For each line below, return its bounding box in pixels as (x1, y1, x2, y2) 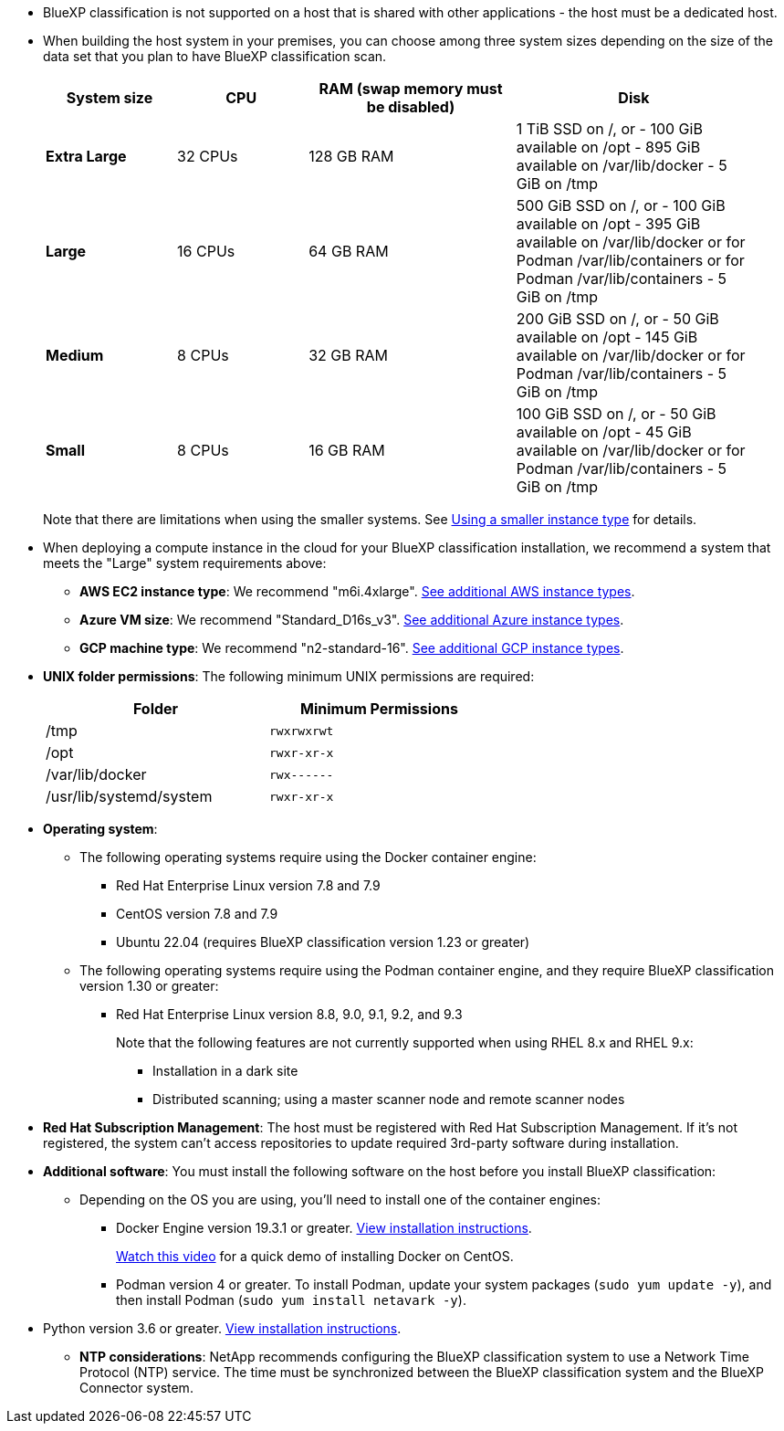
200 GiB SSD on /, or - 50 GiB (516, 310, 719, 328)
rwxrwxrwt (269, 723, 334, 738)
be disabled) (366, 98, 455, 116)
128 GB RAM (308, 147, 394, 165)
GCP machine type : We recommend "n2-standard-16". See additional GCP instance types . (79, 640, 624, 656)
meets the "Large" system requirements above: (43, 555, 327, 571)
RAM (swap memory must (319, 79, 503, 98)
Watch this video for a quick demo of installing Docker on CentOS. (116, 1248, 514, 1264)
